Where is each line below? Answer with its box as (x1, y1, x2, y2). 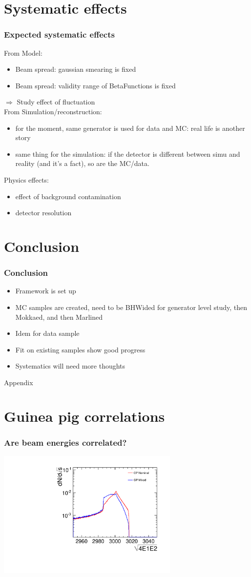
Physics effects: (4, 174, 49, 185)
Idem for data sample (15, 328, 80, 338)
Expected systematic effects (4, 28, 115, 41)
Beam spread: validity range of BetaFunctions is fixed (15, 80, 176, 90)
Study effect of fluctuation (17, 97, 95, 107)
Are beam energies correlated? (4, 436, 127, 448)
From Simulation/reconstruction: (4, 106, 102, 116)
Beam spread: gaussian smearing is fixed (15, 64, 136, 74)
